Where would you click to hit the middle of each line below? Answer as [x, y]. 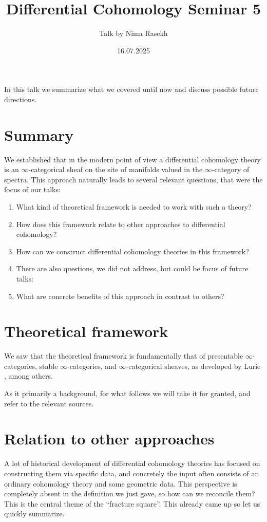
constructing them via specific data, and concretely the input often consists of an [132, 473]
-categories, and [92, 366]
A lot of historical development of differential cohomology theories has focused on [132, 463]
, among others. [29, 376]
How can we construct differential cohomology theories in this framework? [132, 251]
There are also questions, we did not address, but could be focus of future [132, 268]
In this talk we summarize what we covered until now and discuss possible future [131, 89]
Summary [39, 134]
